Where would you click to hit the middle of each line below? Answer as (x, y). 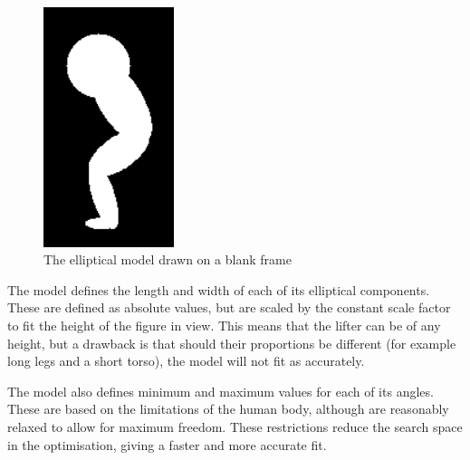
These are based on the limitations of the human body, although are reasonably (228, 409)
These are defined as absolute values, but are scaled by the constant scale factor (229, 307)
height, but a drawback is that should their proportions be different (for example (232, 343)
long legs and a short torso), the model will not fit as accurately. (186, 361)
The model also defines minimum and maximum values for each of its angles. (221, 391)
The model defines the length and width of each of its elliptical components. (219, 289)
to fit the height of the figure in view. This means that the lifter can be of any (224, 325)
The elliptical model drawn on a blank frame (168, 259)
